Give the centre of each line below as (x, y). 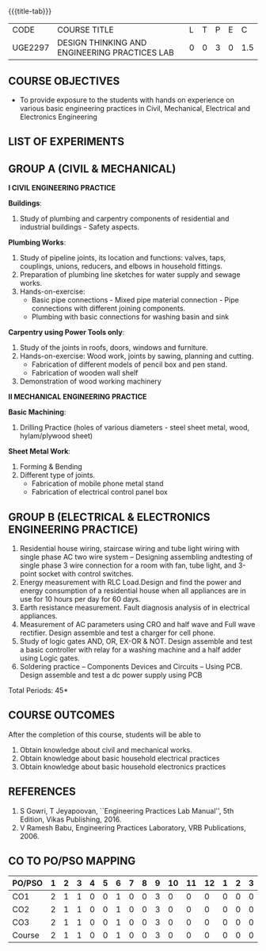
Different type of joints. (57, 475)
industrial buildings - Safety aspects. (80, 227)
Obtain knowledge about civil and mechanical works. (106, 749)
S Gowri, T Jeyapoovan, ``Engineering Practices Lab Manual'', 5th (127, 810)
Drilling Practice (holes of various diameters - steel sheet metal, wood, (135, 428)
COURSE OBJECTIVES (64, 81)
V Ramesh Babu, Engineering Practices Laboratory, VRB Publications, (133, 827)
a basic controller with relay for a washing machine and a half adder (130, 650)
